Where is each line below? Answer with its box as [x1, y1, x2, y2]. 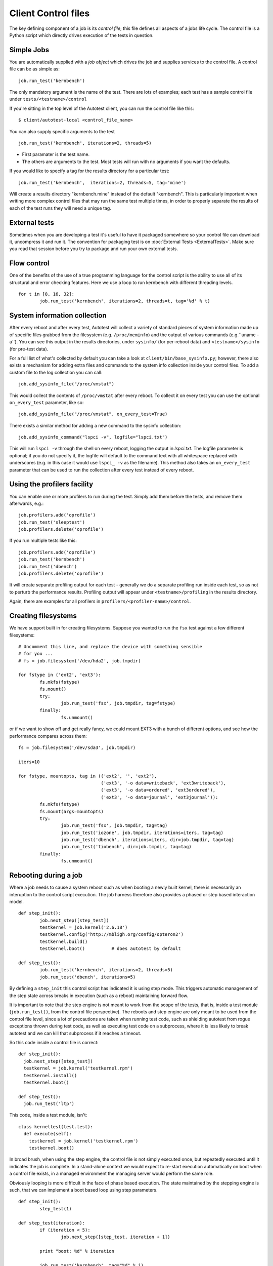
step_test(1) [39, 1206, 72, 1211]
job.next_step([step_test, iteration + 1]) [61, 1234, 170, 1240]
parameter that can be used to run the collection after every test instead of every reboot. [9, 466, 194, 473]
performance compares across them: [9, 733, 87, 739]
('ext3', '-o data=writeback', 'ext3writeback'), [101, 780, 226, 786]
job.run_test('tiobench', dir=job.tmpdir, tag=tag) [61, 844, 192, 850]
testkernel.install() [23, 1073, 77, 1078]
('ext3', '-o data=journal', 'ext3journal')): [101, 794, 218, 800]
